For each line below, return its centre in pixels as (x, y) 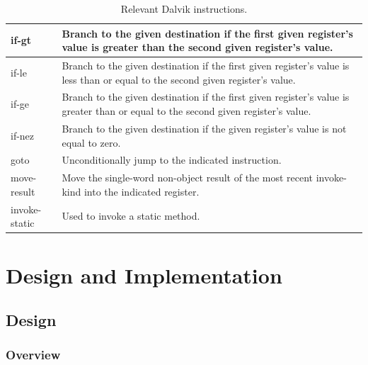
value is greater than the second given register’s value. (197, 47)
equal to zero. (91, 142)
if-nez (23, 135)
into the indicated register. (142, 191)
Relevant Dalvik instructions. (184, 9)
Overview (33, 355)
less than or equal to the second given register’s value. (179, 79)
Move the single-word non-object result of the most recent (188, 178)
